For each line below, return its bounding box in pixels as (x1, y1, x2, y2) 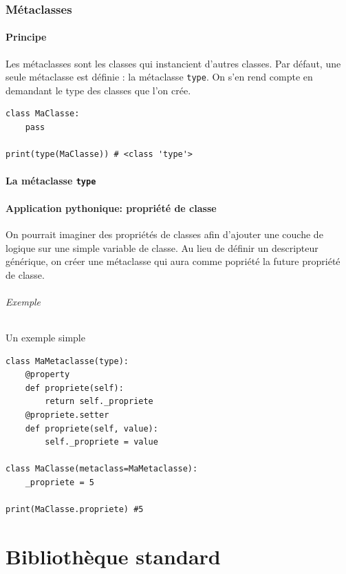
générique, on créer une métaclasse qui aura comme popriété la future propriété (6, 254, 340, 268)
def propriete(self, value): (25, 423, 158, 434)
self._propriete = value (45, 437, 158, 447)
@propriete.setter (25, 410, 109, 421)
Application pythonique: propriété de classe (6, 200, 217, 215)
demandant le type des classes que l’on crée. (6, 83, 191, 97)
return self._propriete (45, 396, 153, 407)
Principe (6, 30, 47, 44)
